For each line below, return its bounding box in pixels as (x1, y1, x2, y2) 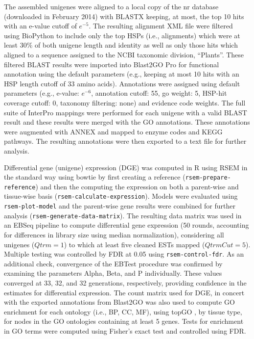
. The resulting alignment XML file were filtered (89, 21, 233, 31)
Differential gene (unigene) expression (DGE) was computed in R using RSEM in (4, 162, 248, 172)
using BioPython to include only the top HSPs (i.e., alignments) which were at (4, 30, 240, 40)
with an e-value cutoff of (4, 21, 77, 31)
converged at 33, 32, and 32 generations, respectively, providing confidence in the (4, 278, 247, 287)
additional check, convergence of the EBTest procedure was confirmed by (4, 258, 223, 268)
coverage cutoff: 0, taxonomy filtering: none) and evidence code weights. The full (4, 97, 246, 107)
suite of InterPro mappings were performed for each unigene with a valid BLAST (4, 107, 247, 117)
